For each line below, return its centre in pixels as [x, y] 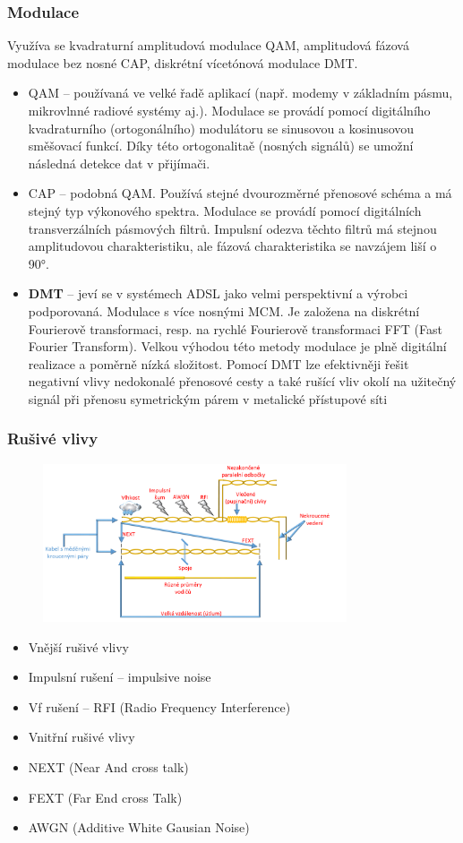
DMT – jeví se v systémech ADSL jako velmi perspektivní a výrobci [218, 293]
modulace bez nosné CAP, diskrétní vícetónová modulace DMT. [183, 62]
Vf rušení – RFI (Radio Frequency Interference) [159, 706]
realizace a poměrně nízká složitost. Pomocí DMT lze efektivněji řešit [219, 363]
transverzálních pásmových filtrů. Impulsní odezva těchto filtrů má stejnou [232, 228]
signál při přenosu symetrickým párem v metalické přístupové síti [208, 398]
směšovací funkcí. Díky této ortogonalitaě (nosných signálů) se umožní [221, 146]
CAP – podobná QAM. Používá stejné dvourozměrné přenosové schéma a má [240, 193]
